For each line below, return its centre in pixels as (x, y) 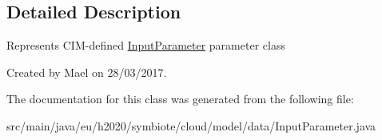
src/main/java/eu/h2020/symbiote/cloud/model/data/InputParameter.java (191, 125)
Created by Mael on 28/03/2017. (87, 72)
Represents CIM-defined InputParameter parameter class (146, 45)
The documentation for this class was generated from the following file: (180, 99)
